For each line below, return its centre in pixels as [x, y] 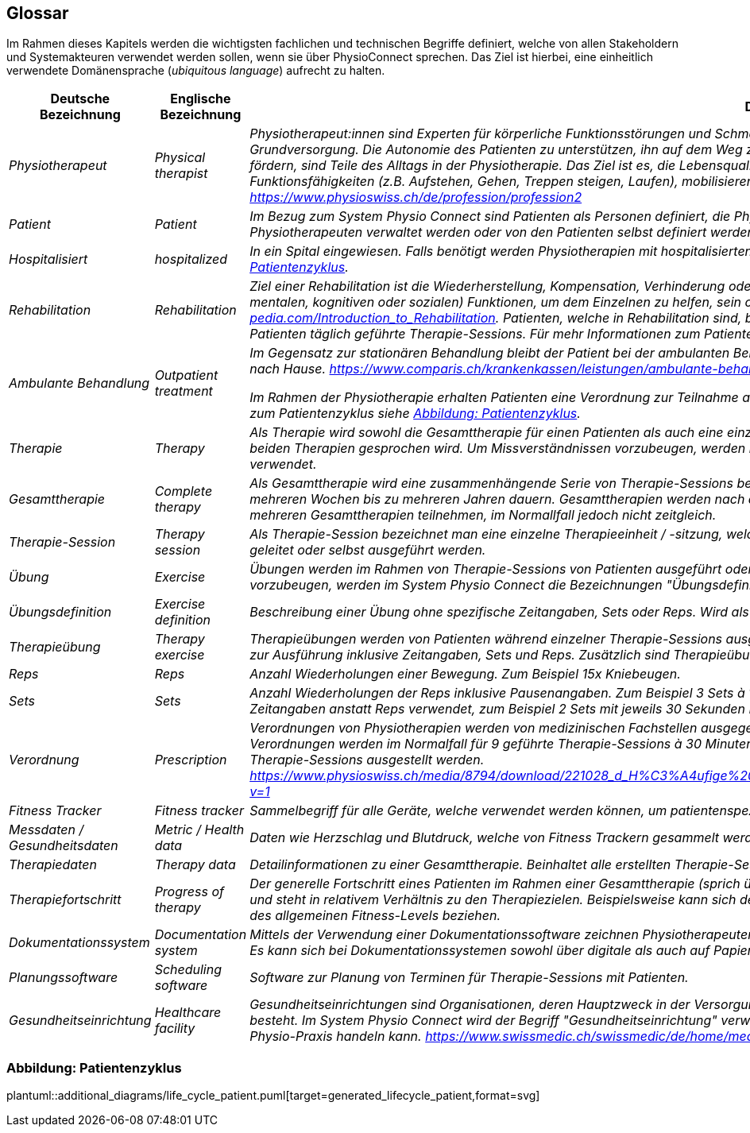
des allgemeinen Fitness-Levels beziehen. [375, 916]
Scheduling [188, 970]
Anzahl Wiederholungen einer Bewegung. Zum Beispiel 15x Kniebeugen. [465, 674]
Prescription [191, 760]
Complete [184, 491]
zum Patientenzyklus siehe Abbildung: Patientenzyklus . [415, 414]
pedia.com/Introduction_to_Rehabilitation [373, 318]
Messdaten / [46, 830]
